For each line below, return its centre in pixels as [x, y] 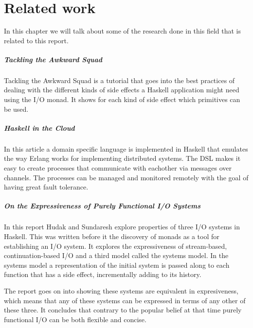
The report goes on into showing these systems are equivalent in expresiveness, [121, 290]
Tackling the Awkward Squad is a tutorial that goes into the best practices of [119, 80]
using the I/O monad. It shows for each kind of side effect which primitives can [122, 99]
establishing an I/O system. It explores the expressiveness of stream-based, [116, 246]
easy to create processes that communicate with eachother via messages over [118, 168]
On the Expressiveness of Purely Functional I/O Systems [102, 206]
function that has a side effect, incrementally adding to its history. [103, 274]
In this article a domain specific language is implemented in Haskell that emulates [126, 148]
